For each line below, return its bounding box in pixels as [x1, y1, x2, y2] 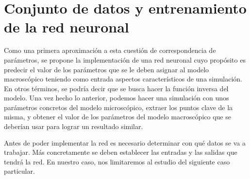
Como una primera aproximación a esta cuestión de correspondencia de [4, 45, 216, 55]
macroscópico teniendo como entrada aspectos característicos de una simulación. [4, 74, 242, 84]
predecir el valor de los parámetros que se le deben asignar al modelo [4, 64, 209, 74]
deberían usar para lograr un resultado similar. [4, 121, 143, 131]
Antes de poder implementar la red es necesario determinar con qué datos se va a [4, 137, 246, 147]
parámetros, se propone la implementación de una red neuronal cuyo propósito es [4, 54, 246, 65]
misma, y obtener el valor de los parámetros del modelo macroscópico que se [4, 112, 231, 122]
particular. [4, 166, 35, 176]
